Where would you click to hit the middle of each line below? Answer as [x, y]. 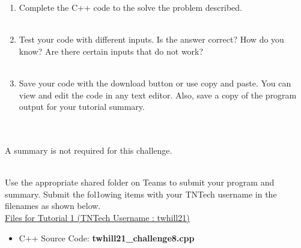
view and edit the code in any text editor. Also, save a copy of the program [158, 95]
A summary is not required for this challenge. [89, 150]
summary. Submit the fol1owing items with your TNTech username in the [141, 194]
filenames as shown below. [53, 206]
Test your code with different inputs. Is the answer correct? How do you [151, 39]
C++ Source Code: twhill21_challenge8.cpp [107, 237]
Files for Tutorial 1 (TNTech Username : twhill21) [97, 217]
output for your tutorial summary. [82, 107]
